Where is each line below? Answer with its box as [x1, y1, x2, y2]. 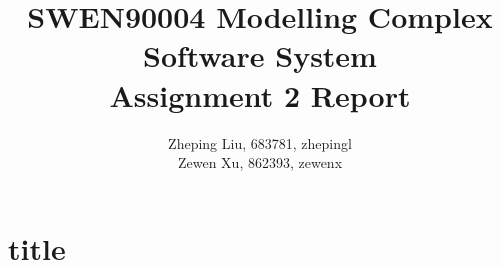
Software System [143, 35, 377, 76]
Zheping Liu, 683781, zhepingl [168, 132, 352, 153]
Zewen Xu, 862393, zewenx [177, 152, 343, 173]
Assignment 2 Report [109, 74, 411, 115]
